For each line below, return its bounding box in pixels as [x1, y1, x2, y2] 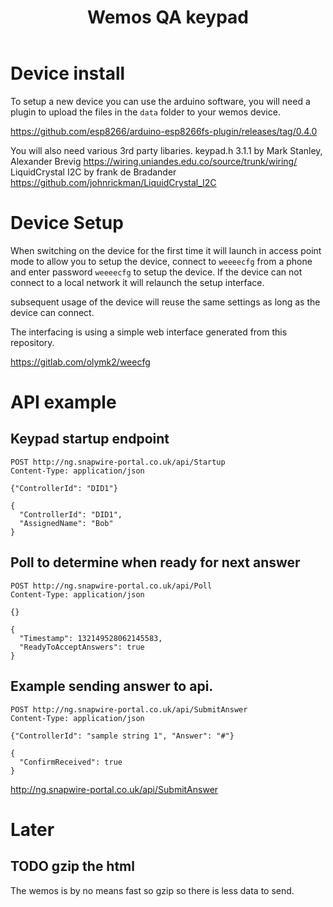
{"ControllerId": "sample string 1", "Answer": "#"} [10, 731, 235, 741]
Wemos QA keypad [87, 6, 249, 29]
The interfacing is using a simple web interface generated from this [10, 326, 288, 338]
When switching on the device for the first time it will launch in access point [10, 244, 322, 256]
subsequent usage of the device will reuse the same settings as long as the [10, 296, 321, 308]
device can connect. [10, 306, 95, 318]
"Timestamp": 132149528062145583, [19, 633, 163, 643]
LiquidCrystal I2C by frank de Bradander [10, 166, 177, 178]
